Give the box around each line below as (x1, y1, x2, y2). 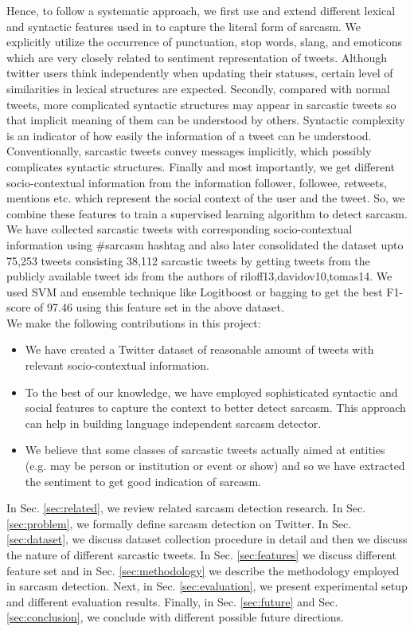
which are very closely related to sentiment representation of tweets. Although (6, 49, 388, 65)
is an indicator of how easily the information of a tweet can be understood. (6, 127, 372, 143)
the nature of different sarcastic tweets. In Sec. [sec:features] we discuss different (6, 547, 396, 562)
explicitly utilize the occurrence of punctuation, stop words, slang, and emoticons (6, 33, 403, 50)
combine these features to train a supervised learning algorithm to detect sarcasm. (6, 205, 408, 221)
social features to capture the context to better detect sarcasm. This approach (25, 399, 406, 416)
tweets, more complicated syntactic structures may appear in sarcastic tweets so (6, 96, 396, 112)
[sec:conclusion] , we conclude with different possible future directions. (6, 609, 345, 625)
